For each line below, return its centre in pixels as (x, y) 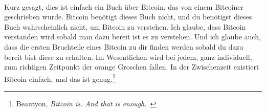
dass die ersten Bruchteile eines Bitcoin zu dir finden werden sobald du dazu (124, 46)
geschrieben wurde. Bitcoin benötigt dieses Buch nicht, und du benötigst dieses (128, 17)
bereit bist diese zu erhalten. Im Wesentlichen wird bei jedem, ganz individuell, (128, 57)
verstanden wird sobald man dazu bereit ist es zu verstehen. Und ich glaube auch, (132, 37)
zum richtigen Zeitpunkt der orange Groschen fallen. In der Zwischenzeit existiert (132, 67)
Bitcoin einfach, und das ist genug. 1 (60, 78)
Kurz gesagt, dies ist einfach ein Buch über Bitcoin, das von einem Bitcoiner (124, 6)
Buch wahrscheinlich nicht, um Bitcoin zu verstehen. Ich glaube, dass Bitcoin (125, 26)
